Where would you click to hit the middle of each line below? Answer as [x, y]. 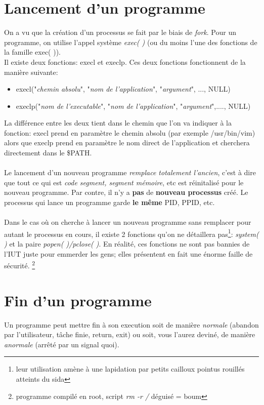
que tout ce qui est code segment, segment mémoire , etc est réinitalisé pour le [124, 182]
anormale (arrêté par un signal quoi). [62, 344]
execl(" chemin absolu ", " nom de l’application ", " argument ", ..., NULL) [123, 89]
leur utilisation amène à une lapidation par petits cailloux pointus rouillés [130, 369]
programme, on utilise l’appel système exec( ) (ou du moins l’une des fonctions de [131, 42]
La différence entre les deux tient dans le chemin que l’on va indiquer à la [118, 123]
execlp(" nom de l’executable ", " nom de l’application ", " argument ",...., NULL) [133, 106]
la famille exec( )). [32, 52]
